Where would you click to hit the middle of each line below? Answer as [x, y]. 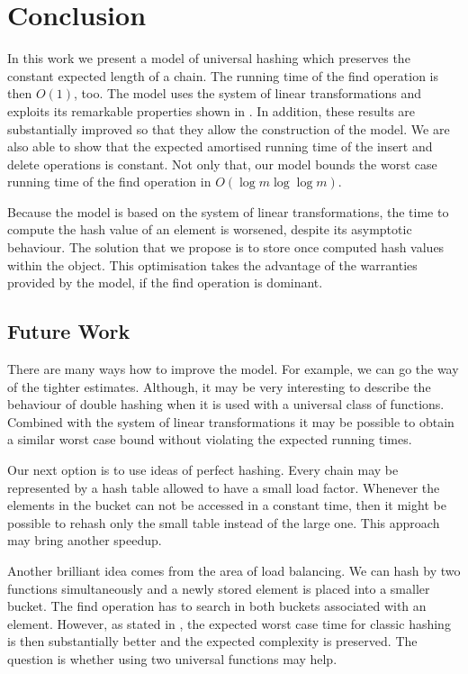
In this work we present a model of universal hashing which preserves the [209, 58]
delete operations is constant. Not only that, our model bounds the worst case [222, 164]
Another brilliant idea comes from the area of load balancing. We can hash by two [234, 570]
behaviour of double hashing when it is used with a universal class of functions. [226, 404]
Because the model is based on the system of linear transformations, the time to [228, 211]
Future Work [69, 331]
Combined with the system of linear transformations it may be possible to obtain [231, 421]
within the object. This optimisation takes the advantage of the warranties [212, 264]
